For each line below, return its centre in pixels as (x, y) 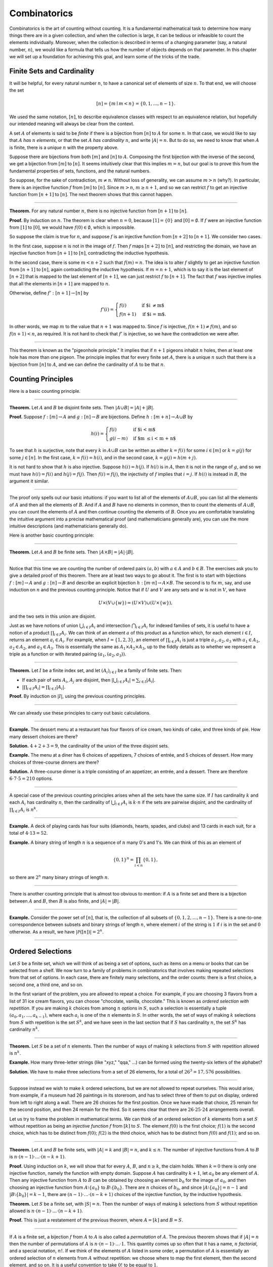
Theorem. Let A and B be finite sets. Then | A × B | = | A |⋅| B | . (72, 552)
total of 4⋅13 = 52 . (29, 833)
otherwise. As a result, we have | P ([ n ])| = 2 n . (56, 931)
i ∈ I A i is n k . (25, 810)
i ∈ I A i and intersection (107, 626)
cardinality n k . (24, 1029)
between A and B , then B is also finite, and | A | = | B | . (65, 901)
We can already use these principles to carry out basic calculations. (80, 713)
